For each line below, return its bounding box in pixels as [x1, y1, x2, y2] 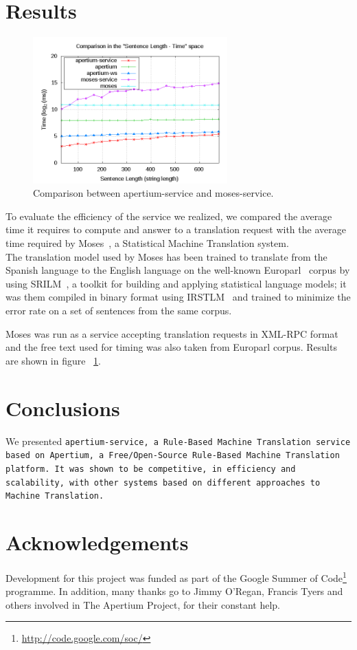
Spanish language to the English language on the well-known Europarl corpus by [5, 263, 350, 277]
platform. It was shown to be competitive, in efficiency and [5, 464, 296, 474]
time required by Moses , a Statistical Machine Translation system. [5, 236, 289, 250]
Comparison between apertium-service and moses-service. [33, 186, 274, 200]
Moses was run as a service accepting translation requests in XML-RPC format [5, 326, 338, 340]
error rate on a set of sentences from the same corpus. [5, 303, 232, 318]
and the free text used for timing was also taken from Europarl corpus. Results [5, 340, 337, 354]
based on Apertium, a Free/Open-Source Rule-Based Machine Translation [5, 451, 340, 461]
